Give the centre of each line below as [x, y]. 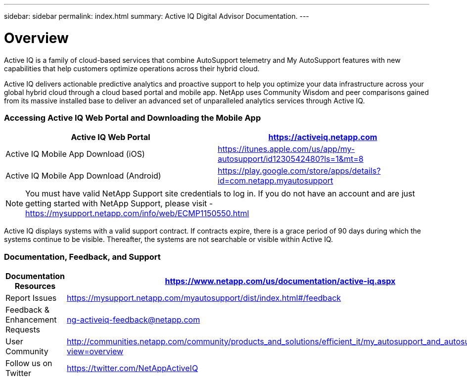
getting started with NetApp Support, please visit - [119, 204]
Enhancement [31, 320]
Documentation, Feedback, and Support [82, 257]
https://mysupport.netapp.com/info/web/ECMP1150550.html [137, 214]
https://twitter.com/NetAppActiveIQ [133, 368]
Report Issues [31, 298]
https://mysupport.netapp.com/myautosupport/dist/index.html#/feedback [204, 298]
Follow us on [29, 363]
